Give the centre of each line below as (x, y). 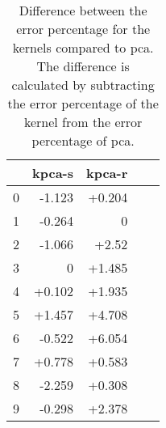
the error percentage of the (83, 103)
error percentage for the (83, 29)
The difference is (83, 66)
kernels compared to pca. (83, 47)
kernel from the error (83, 122)
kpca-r (107, 173)
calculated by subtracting (83, 85)
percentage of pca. (83, 140)
